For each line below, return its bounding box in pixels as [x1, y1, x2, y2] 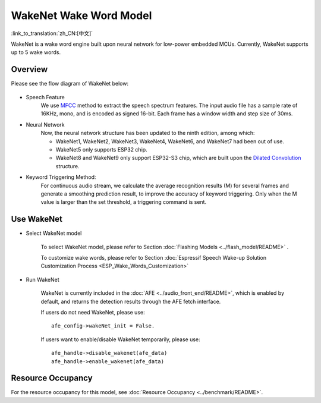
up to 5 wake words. [11, 49, 61, 56]
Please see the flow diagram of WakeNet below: [11, 80, 129, 87]
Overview [11, 64, 48, 74]
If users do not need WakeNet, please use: [40, 308, 145, 316]
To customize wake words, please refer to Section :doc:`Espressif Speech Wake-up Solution [40, 254, 267, 261]
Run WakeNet [26, 276, 59, 283]
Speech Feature [26, 93, 65, 100]
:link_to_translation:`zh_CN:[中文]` [11, 30, 93, 37]
